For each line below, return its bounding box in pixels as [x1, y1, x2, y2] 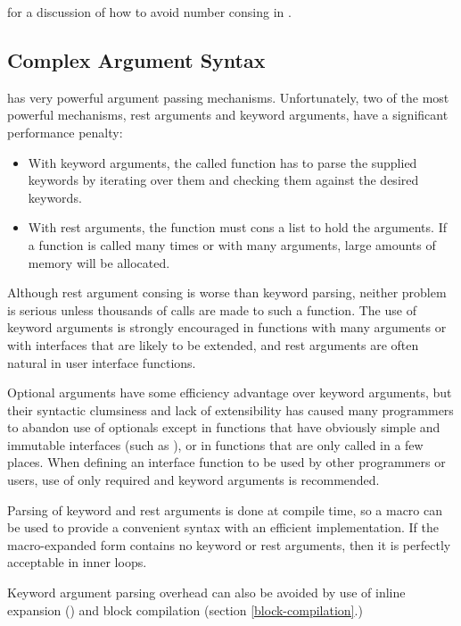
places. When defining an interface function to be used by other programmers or [7, 453, 446, 472]
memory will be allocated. [28, 253, 170, 271]
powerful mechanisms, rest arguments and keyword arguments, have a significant [7, 105, 449, 124]
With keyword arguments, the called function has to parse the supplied [28, 153, 417, 171]
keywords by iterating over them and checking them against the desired [28, 171, 419, 189]
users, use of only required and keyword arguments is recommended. [7, 471, 380, 489]
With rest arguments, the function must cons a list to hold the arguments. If [28, 218, 447, 237]
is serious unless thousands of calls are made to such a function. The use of [7, 300, 416, 319]
